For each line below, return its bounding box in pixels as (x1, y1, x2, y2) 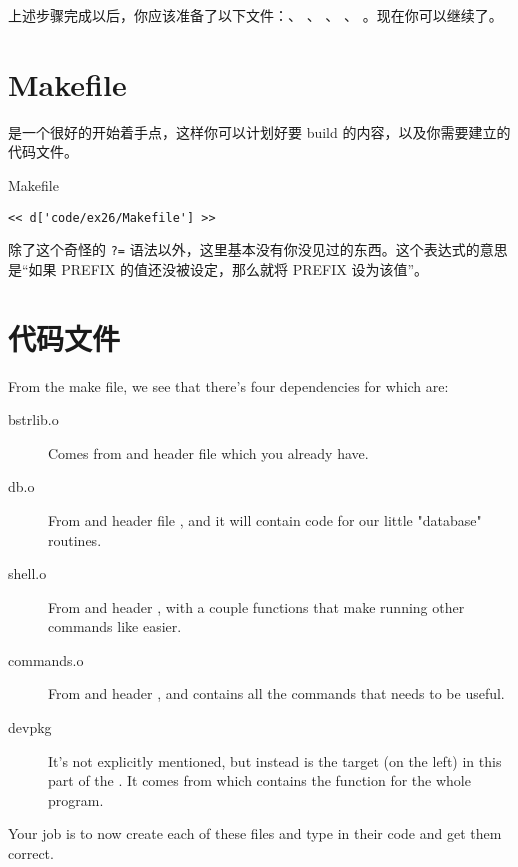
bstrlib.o (8, 409, 59, 430)
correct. (8, 843, 54, 864)
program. (48, 789, 104, 810)
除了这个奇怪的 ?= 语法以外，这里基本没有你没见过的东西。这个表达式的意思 (8, 239, 508, 260)
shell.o (8, 563, 47, 584)
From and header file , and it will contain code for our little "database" (48, 509, 482, 530)
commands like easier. (48, 616, 182, 637)
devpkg (8, 717, 52, 738)
